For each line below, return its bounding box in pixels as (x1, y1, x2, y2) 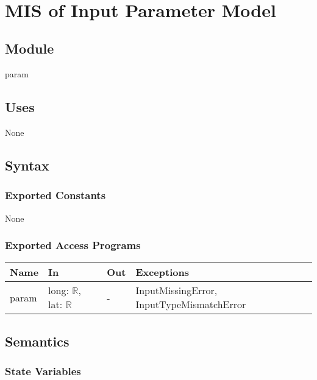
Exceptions (135, 265, 189, 280)
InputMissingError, (135, 283, 218, 298)
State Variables (5, 364, 81, 379)
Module (5, 39, 54, 58)
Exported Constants (5, 188, 106, 203)
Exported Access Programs (5, 237, 141, 253)
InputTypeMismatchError (135, 297, 246, 312)
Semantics (5, 331, 69, 350)
